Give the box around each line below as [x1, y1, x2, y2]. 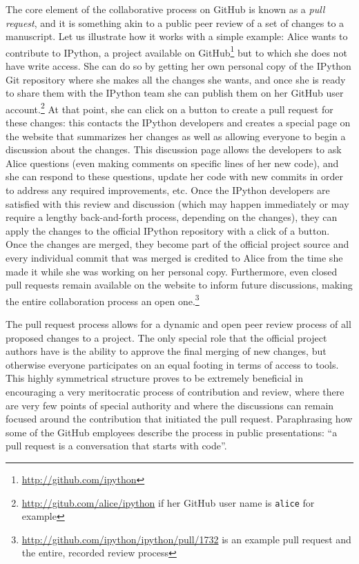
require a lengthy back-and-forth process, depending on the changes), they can [6, 210, 338, 224]
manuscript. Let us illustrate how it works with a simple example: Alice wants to [6, 29, 348, 43]
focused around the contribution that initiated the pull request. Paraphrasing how [6, 411, 353, 426]
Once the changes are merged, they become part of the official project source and [6, 237, 349, 251]
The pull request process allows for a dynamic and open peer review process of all [6, 317, 351, 331]
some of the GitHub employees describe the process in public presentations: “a [6, 425, 338, 439]
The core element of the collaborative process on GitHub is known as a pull [6, 2, 325, 16]
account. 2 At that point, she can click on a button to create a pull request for [6, 99, 333, 116]
